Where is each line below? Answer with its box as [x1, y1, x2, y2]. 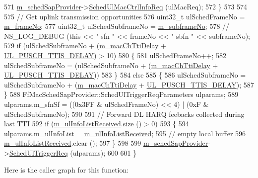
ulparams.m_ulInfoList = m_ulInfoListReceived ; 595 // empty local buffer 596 [4, 128, 246, 138]
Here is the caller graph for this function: [4, 164, 129, 175]
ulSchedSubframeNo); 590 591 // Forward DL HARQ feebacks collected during [4, 108, 245, 119]
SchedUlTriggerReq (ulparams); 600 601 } [9, 147, 137, 158]
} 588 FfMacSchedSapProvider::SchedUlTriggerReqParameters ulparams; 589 [4, 89, 239, 99]
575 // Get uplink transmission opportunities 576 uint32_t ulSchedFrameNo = [4, 11, 245, 21]
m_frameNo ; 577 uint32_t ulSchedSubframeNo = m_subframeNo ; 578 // [4, 21, 230, 31]
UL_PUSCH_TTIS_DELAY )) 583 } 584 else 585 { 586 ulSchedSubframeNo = [4, 70, 246, 80]
